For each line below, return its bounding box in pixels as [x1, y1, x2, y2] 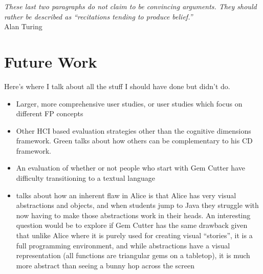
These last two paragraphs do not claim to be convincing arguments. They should [4, 1, 257, 11]
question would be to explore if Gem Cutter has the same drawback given [16, 220, 248, 230]
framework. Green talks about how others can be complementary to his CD [16, 135, 253, 146]
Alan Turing [4, 21, 42, 32]
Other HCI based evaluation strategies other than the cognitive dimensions [16, 125, 251, 136]
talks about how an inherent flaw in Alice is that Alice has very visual [16, 189, 236, 200]
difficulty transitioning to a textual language [16, 173, 156, 183]
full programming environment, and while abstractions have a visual [16, 240, 230, 250]
